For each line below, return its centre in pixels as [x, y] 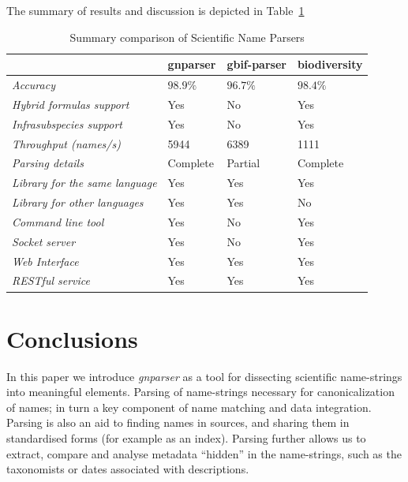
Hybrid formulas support [71, 104]
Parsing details [48, 163]
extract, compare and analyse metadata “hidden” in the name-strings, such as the [204, 453]
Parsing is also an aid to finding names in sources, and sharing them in [178, 422]
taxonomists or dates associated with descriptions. [128, 469]
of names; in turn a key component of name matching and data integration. [189, 407]
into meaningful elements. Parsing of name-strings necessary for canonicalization [200, 392]
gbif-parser [256, 64]
